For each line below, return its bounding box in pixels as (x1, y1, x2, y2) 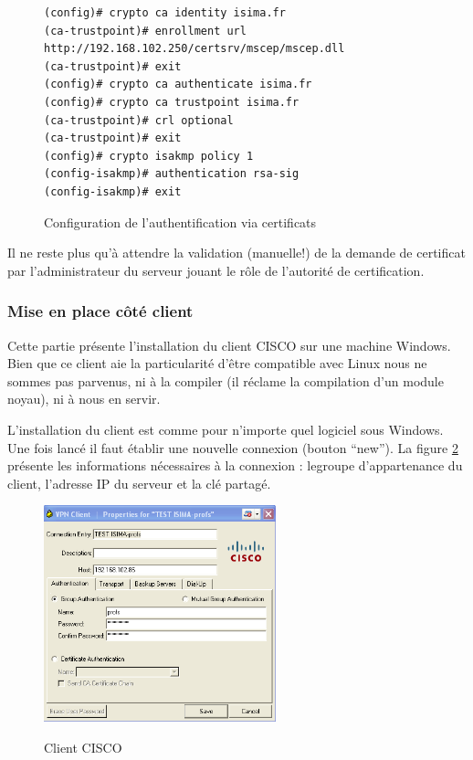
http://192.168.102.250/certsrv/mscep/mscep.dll (44, 42, 345, 56)
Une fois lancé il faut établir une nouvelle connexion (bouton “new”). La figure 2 (7, 438, 458, 457)
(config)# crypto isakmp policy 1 (44, 149, 254, 163)
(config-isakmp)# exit (44, 185, 182, 198)
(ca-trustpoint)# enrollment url (44, 24, 247, 37)
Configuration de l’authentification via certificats (44, 212, 317, 231)
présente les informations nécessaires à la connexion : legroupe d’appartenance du (7, 456, 463, 475)
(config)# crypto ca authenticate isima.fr (44, 78, 312, 91)
